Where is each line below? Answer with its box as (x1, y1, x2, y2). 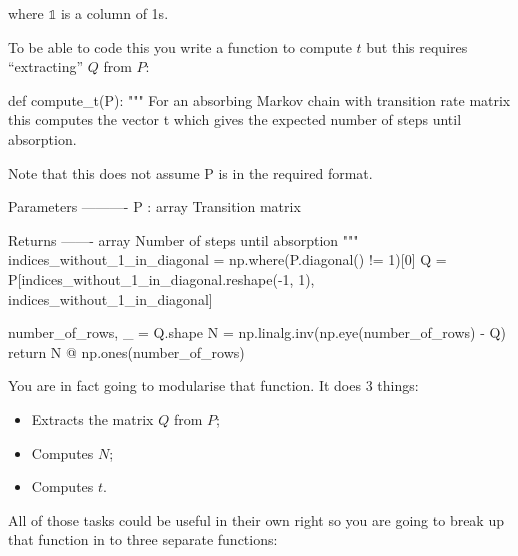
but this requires (366, 36, 468, 57)
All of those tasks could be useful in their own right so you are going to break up (8, 509, 504, 530)
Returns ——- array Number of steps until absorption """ (8, 229, 359, 250)
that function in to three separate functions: (8, 529, 278, 550)
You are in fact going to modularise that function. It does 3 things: (8, 375, 419, 396)
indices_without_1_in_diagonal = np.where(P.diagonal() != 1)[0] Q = (8, 249, 447, 270)
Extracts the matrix (31, 408, 154, 429)
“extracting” (8, 56, 84, 77)
